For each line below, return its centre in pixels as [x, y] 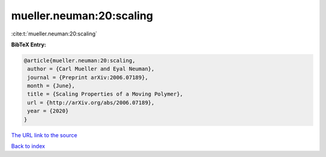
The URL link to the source [44, 135]
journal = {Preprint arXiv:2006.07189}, [88, 77]
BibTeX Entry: [29, 45]
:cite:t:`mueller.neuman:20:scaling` [54, 34]
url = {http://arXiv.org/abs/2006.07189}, [91, 103]
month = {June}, [51, 86]
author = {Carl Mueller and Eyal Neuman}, [91, 69]
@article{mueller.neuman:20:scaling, [80, 60]
